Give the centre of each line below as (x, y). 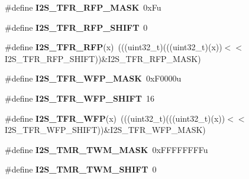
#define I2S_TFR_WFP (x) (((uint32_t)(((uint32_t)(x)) (115, 118)
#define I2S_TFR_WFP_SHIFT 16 (80, 98)
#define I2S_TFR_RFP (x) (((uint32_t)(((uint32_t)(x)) (114, 47)
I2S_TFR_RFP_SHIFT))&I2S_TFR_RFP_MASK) (103, 58)
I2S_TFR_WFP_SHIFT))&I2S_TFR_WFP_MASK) (105, 130)
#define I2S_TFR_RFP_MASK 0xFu (83, 7)
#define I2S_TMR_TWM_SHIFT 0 (81, 169)
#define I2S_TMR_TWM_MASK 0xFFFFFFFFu (106, 149)
